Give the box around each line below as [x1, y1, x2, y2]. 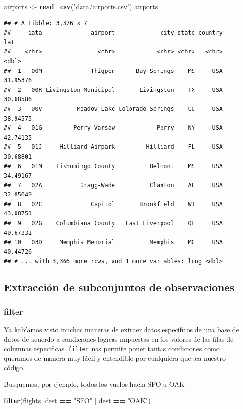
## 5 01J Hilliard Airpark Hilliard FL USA [4, 143, 223, 151]
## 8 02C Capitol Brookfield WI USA [4, 200, 223, 208]
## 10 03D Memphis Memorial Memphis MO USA [4, 239, 223, 246]
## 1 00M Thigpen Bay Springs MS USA [4, 67, 223, 74]
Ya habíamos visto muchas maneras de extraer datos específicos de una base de [4, 324, 239, 335]
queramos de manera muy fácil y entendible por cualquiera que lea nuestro [4, 353, 226, 363]
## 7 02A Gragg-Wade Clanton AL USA [4, 181, 223, 189]
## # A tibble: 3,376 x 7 [4, 19, 87, 27]
